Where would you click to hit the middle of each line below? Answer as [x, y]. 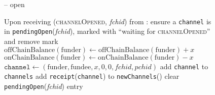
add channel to [184, 66]
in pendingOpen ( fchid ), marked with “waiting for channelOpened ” [107, 31]
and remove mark [31, 41]
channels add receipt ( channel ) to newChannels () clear [92, 76]
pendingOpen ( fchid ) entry [44, 86]
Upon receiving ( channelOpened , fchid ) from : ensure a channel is [108, 21]
